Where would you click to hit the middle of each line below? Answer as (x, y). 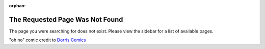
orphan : (17, 6)
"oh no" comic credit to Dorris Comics (48, 40)
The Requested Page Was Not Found (66, 19)
